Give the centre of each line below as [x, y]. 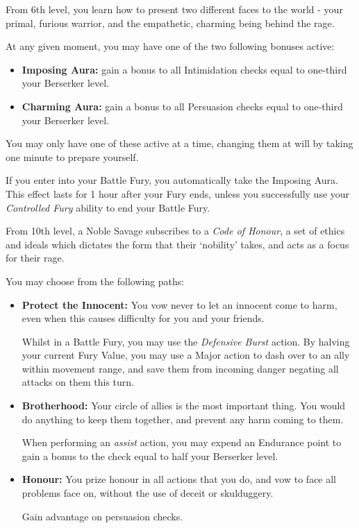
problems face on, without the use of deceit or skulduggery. [148, 493]
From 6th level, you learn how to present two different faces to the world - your [174, 9]
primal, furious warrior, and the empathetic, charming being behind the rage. [170, 23]
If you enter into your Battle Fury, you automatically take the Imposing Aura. [172, 180]
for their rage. [35, 258]
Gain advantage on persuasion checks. [102, 516]
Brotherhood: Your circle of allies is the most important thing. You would [184, 406]
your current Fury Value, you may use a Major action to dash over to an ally [186, 355]
